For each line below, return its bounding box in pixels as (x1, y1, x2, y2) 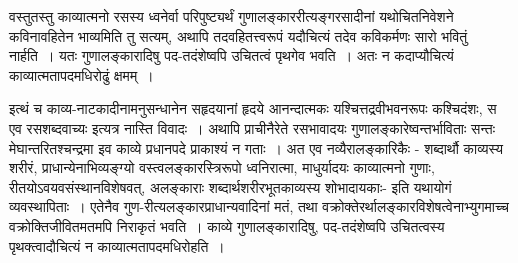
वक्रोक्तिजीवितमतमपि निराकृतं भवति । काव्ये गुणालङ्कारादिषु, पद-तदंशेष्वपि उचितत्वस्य (9, 215, 445, 236)
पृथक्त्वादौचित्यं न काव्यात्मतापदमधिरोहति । (9, 235, 225, 256)
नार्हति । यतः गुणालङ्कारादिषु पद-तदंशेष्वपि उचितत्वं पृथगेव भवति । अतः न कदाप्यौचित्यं (9, 45, 454, 66)
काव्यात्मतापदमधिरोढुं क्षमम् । (9, 64, 154, 85)
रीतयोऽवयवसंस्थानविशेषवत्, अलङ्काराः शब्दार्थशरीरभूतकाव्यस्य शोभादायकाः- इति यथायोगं (9, 176, 452, 197)
